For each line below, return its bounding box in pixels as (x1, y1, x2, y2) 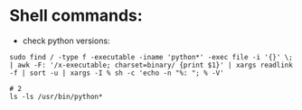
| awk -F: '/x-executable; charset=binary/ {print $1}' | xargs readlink (9, 60, 294, 69)
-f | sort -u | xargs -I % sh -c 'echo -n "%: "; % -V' (9, 69, 224, 78)
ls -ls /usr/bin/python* (9, 92, 103, 101)
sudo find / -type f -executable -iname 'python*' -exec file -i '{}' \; (9, 52, 294, 61)
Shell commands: (9, 5, 143, 26)
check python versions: (22, 35, 110, 46)
